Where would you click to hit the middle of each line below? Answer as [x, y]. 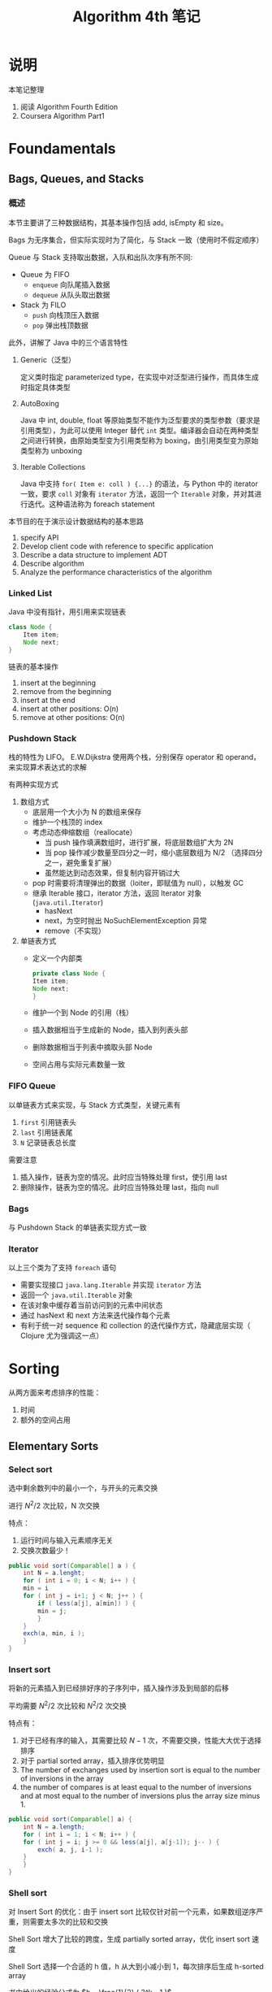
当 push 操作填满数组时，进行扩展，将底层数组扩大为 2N [139, 842]
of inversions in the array [62, 1779]
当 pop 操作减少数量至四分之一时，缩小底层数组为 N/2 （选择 [147, 852]
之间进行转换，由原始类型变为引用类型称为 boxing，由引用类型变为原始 [139, 440]
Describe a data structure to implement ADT [94, 554]
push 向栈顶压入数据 [66, 315]
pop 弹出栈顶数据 [60, 325]
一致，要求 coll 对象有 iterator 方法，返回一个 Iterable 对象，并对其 [137, 493]
